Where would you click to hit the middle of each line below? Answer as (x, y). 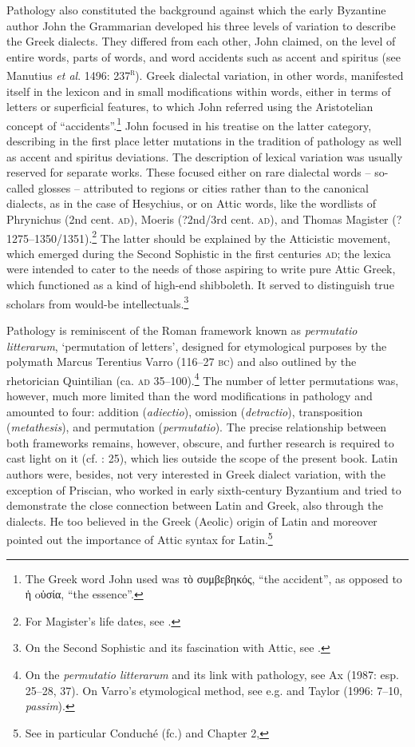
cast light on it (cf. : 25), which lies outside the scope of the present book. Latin (202, 458)
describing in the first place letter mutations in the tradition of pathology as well (204, 141)
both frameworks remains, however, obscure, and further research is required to (200, 442)
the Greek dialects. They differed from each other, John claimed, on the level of (201, 41)
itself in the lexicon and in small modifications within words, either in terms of (199, 91)
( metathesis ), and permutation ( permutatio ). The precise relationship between (197, 427)
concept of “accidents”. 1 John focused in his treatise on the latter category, (189, 124)
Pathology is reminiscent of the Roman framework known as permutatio (182, 330)
